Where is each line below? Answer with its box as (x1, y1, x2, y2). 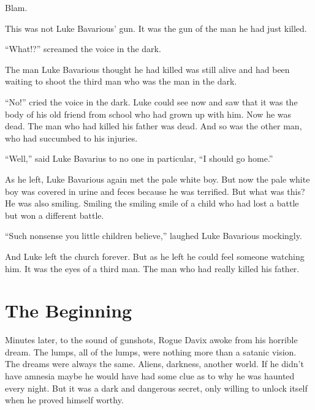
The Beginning (5, 298, 132, 323)
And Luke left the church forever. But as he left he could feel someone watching (5, 249, 305, 262)
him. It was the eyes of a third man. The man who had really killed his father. (5, 262, 300, 275)
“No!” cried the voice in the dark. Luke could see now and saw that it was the (5, 95, 298, 108)
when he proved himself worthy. (5, 393, 124, 406)
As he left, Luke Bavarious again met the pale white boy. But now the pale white (5, 172, 310, 185)
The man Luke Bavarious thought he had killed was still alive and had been (5, 63, 290, 75)
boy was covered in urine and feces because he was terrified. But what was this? (5, 184, 305, 197)
